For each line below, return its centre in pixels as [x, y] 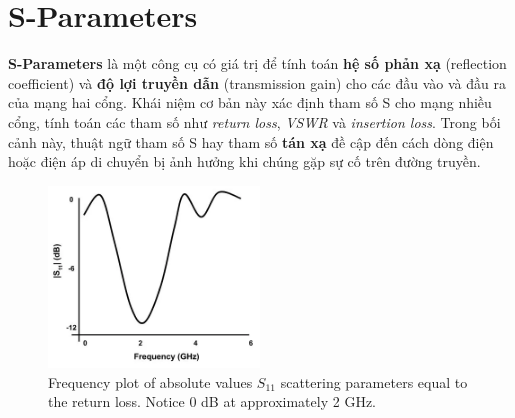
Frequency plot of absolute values [150, 381]
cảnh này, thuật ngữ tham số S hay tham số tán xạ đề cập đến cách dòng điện [251, 141]
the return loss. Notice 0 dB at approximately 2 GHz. [212, 401]
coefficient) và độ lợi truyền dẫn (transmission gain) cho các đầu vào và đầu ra [257, 82]
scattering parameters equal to [374, 381]
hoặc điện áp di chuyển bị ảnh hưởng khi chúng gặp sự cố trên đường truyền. [244, 161]
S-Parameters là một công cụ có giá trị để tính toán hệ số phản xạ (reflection [257, 63]
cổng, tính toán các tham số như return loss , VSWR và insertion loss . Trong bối [254, 121]
